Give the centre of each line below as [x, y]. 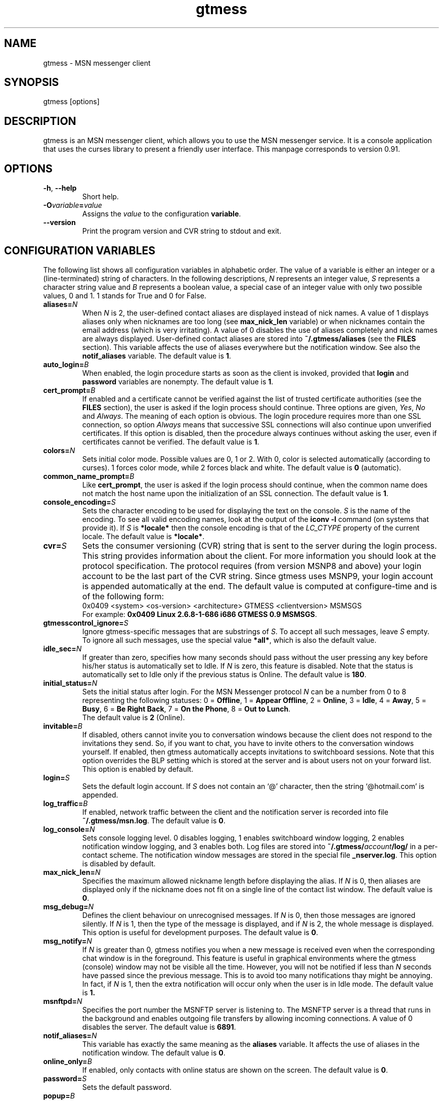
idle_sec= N [62, 648]
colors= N [59, 450]
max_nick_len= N [72, 872]
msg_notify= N [68, 941]
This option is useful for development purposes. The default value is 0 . [200, 932]
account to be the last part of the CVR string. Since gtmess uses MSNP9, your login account [258, 576]
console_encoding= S [79, 502]
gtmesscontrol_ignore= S [86, 623]
